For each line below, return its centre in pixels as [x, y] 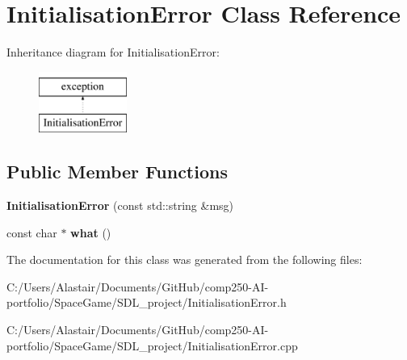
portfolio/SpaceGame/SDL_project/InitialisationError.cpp [152, 345]
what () [91, 232]
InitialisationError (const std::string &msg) [120, 205]
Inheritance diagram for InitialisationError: [113, 52]
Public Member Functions [117, 172]
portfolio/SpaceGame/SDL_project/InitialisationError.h [147, 302]
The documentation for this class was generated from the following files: [185, 260]
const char [32, 232]
